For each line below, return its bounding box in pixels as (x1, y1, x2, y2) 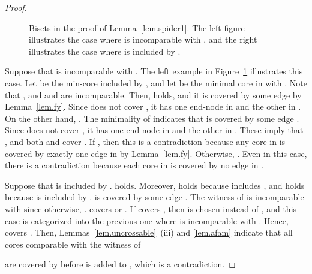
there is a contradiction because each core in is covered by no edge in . (5, 159, 264, 171)
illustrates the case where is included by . (29, 44, 181, 57)
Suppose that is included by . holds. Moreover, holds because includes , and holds (5, 179, 305, 191)
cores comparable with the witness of (5, 237, 141, 250)
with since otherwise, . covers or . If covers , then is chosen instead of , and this (5, 202, 297, 215)
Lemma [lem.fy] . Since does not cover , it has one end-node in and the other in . (5, 100, 301, 113)
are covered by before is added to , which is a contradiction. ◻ (5, 258, 236, 270)
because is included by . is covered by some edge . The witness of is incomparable (5, 191, 304, 203)
